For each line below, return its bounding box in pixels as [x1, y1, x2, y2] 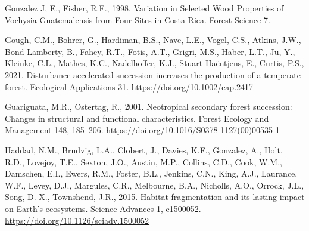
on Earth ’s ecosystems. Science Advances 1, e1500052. [5, 202, 201, 214]
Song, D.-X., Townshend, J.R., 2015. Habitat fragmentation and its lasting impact [5, 190, 305, 203]
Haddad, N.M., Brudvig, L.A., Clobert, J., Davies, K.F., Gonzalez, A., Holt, [5, 143, 283, 156]
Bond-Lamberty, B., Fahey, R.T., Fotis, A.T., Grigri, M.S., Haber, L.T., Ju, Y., [5, 45, 295, 57]
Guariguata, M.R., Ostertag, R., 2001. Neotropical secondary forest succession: [5, 100, 292, 113]
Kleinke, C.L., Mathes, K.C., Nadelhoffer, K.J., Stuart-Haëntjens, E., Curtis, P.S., [5, 57, 304, 69]
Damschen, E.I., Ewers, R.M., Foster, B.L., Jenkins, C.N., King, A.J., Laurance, [5, 167, 298, 180]
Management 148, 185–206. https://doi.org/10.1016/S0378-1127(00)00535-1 [5, 124, 280, 136]
